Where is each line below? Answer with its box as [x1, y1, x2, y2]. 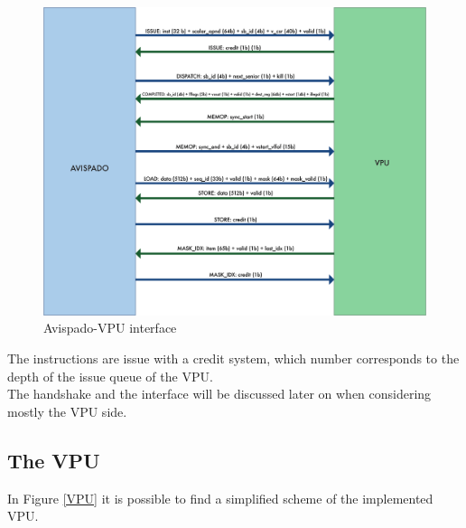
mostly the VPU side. [7, 401, 127, 420]
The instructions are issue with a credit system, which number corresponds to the [7, 348, 460, 367]
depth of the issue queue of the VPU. [7, 366, 213, 385]
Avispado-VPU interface [43, 318, 177, 337]
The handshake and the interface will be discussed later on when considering [7, 384, 432, 403]
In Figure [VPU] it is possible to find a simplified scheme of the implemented [7, 488, 433, 507]
